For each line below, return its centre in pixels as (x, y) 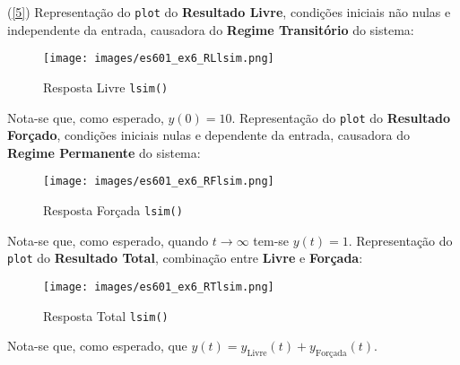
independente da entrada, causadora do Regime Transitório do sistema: (211, 29)
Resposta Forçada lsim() (113, 210)
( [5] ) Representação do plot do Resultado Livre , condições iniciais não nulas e (229, 12)
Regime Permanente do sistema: (104, 152)
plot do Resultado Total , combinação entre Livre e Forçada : (185, 258)
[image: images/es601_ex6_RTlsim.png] (159, 287)
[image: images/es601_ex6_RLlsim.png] (159, 59)
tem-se (271, 240)
